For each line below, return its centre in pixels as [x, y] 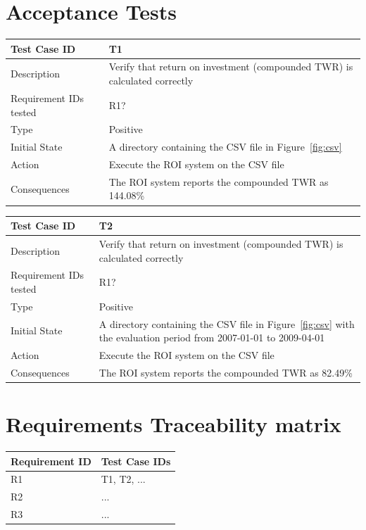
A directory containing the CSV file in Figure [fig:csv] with [227, 323]
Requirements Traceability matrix [173, 424]
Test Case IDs [136, 461]
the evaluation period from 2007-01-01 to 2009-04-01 [212, 337]
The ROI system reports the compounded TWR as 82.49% [226, 372]
